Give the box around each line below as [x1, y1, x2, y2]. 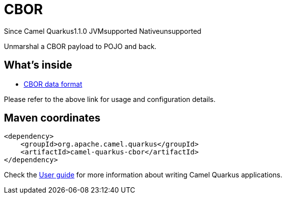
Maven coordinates [4, 112, 101, 124]
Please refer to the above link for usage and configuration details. [4, 95, 216, 103]
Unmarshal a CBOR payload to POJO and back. [4, 42, 157, 50]
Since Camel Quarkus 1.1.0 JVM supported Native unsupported [4, 26, 201, 35]
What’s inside [4, 59, 72, 72]
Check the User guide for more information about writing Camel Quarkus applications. [4, 171, 283, 179]
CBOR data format [24, 79, 83, 88]
